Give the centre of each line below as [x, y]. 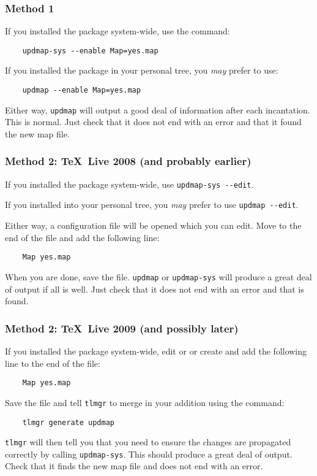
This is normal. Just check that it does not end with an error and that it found [153, 122]
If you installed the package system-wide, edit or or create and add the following [156, 351]
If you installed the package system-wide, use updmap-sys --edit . [129, 184]
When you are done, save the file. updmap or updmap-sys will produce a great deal [158, 276]
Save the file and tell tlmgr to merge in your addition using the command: [145, 402]
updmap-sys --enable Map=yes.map [90, 51]
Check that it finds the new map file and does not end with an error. [134, 466]
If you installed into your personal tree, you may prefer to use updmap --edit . [152, 205]
